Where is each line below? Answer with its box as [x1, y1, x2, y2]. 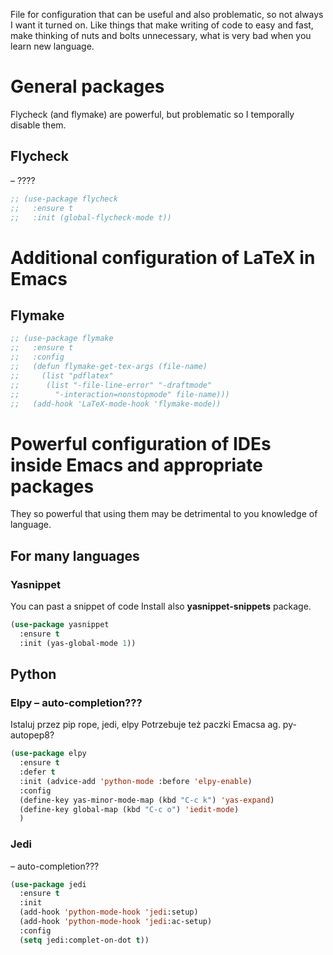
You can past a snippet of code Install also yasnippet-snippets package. [10, 600, 312, 612]
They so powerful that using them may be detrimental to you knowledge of [10, 508, 318, 520]
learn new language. [10, 40, 95, 52]
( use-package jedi [10, 879, 87, 889]
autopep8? [10, 729, 55, 741]
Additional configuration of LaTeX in [10, 246, 316, 269]
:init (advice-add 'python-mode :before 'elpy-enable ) [19, 776, 253, 786]
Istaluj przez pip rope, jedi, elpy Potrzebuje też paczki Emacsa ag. [10, 719, 281, 731]
